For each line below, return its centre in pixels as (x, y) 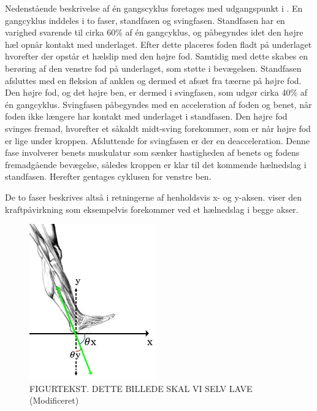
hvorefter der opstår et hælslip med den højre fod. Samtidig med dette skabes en (157, 56)
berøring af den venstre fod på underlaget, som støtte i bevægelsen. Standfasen (153, 68)
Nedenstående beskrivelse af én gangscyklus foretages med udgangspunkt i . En (154, 8)
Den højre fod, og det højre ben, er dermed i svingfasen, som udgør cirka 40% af (156, 92)
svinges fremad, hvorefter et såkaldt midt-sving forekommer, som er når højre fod (158, 128)
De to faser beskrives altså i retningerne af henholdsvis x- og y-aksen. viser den (153, 197)
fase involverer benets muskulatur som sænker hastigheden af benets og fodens (152, 152)
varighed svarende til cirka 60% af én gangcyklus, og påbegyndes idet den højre (154, 32)
